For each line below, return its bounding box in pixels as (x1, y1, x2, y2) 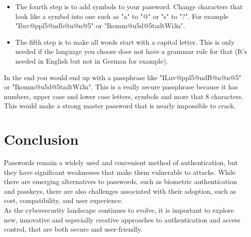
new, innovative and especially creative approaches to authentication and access (4, 214, 241, 224)
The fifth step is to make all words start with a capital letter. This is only (15, 36, 235, 47)
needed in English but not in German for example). (15, 55, 168, 66)
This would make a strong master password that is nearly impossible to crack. (4, 101, 236, 111)
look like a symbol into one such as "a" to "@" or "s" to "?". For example (15, 11, 229, 21)
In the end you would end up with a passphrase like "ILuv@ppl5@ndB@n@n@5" (4, 72, 241, 82)
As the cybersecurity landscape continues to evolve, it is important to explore (4, 205, 234, 215)
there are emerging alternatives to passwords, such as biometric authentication (4, 176, 237, 186)
